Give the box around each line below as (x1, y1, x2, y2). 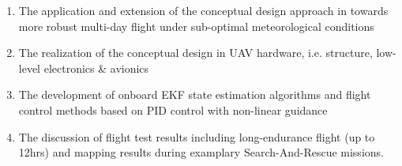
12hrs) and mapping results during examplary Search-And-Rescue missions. (18, 144, 384, 160)
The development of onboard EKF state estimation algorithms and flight (18, 86, 371, 103)
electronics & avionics (43, 59, 149, 76)
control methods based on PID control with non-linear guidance (18, 101, 328, 118)
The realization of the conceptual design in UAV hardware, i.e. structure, (18, 44, 373, 61)
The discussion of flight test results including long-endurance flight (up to (18, 128, 375, 145)
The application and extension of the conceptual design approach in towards (18, 2, 389, 18)
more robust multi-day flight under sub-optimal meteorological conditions (18, 17, 374, 34)
